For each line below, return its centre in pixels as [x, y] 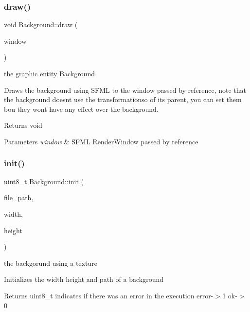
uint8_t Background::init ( [44, 181]
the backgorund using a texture [51, 263]
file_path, [19, 198]
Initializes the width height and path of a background [84, 279]
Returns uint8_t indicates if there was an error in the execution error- [109, 295]
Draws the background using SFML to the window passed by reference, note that [125, 90]
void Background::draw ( [41, 25]
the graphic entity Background [49, 73]
